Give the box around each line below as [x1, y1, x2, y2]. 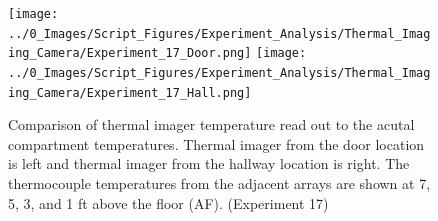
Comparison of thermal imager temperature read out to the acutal [8, 114, 415, 135]
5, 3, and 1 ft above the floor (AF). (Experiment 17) [8, 192, 329, 213]
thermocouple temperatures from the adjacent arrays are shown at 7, [8, 173, 431, 194]
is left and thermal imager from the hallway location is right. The [8, 153, 410, 174]
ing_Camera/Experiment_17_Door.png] [8, 46, 252, 61]
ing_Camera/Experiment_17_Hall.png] [8, 85, 252, 100]
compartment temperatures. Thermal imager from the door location [8, 133, 425, 154]
